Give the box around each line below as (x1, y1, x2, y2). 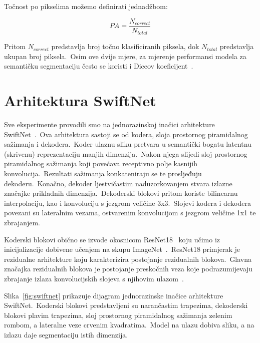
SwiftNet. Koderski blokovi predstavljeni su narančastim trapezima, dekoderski (4, 300, 248, 310)
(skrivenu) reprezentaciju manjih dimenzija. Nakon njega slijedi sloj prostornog (4, 148, 247, 159)
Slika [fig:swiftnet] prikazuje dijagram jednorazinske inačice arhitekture (4, 290, 223, 300)
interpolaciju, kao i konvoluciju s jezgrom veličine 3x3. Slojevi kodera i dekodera (4, 197, 251, 208)
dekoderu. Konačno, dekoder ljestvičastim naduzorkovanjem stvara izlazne (4, 178, 232, 188)
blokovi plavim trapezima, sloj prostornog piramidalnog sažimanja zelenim (4, 309, 232, 320)
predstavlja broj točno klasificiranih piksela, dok (51, 41, 199, 52)
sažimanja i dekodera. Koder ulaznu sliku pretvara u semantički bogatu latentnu (4, 139, 251, 149)
